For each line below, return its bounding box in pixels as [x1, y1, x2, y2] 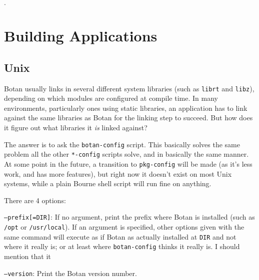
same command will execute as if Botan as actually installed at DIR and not [4, 231, 236, 242]
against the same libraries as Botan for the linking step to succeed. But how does [4, 112, 253, 123]
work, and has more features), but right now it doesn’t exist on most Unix [4, 168, 232, 179]
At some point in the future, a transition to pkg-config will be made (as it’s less [4, 158, 252, 169]
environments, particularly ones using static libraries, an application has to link [4, 102, 247, 113]
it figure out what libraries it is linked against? [4, 122, 147, 133]
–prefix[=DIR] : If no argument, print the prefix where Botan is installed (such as [4, 212, 255, 222]
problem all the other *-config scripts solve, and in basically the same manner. [4, 149, 249, 159]
